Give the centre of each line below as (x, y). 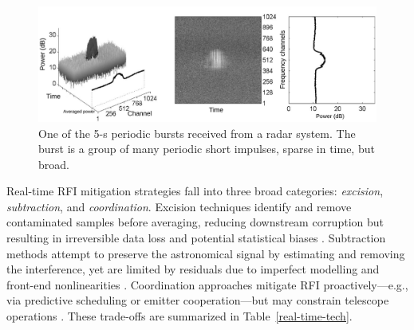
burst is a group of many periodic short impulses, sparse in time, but (207, 149)
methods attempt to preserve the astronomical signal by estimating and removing (206, 253)
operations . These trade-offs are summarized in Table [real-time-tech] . (179, 316)
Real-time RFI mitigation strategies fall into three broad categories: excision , (195, 191)
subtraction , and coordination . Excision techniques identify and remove (179, 206)
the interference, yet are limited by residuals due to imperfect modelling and (193, 269)
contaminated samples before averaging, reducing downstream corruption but (195, 222)
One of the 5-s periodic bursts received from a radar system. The (197, 133)
